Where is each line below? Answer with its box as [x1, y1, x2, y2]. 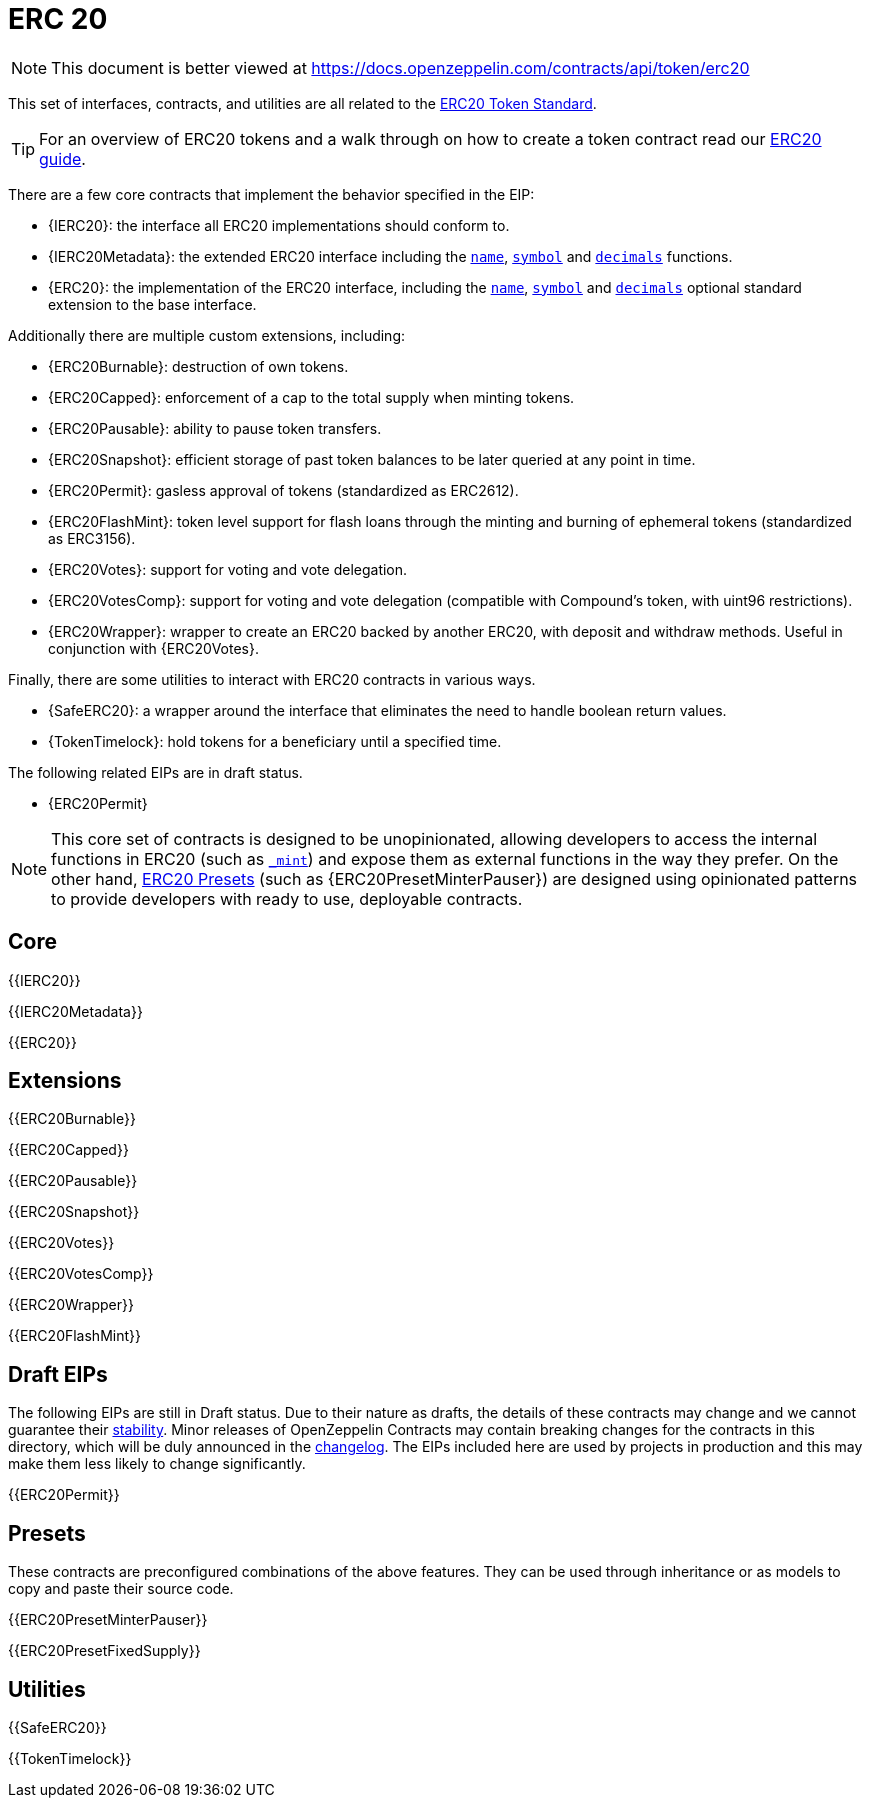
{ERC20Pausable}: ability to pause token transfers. [48, 419, 382, 437]
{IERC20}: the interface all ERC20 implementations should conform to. [48, 216, 510, 234]
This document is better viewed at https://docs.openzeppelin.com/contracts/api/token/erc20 [51, 57, 750, 78]
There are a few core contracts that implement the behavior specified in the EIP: [8, 185, 535, 203]
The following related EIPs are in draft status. [8, 763, 303, 781]
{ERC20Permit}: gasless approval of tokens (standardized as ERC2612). [48, 481, 519, 499]
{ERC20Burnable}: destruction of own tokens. [48, 357, 349, 375]
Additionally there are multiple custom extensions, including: [8, 326, 406, 344]
